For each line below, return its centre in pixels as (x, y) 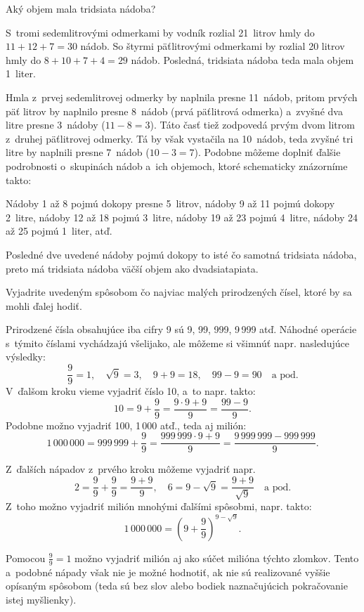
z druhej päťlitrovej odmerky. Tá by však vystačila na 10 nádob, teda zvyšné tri (180, 138)
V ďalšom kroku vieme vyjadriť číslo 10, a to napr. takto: (131, 391)
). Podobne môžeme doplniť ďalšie (267, 152)
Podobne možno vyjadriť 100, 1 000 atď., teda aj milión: (126, 425)
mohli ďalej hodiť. (44, 305)
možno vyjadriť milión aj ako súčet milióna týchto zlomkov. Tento (217, 558)
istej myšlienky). (41, 599)
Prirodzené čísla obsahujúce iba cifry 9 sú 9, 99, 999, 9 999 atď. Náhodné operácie (181, 329)
